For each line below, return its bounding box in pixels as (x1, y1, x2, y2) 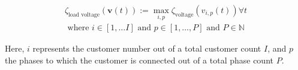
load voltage (68, 11, 100, 18)
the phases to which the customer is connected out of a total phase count (5, 53, 273, 66)
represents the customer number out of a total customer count (32, 42, 261, 55)
